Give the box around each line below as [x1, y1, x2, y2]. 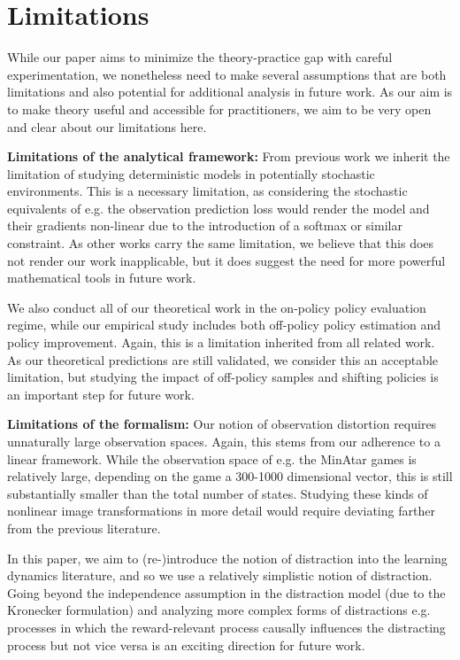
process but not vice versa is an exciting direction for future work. [7, 635, 365, 654]
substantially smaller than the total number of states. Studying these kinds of [7, 484, 428, 502]
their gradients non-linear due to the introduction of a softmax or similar [7, 216, 402, 235]
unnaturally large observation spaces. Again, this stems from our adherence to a [7, 432, 441, 450]
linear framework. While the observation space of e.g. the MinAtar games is [7, 449, 417, 468]
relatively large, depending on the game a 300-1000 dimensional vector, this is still [7, 467, 453, 485]
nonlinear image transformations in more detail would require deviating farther [7, 501, 435, 520]
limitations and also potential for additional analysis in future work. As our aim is [7, 82, 453, 101]
